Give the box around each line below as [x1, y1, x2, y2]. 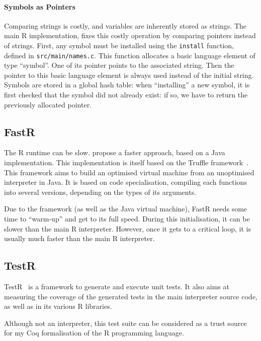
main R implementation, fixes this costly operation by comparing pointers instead [4, 30, 256, 41]
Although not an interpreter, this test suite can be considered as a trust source [4, 317, 247, 328]
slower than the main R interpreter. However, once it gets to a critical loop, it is [4, 223, 251, 234]
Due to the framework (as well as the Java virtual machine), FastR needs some [4, 203, 247, 214]
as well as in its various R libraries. [4, 301, 112, 311]
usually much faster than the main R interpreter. [4, 233, 155, 244]
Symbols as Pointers [4, 1, 75, 12]
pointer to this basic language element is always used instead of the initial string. [4, 69, 254, 80]
